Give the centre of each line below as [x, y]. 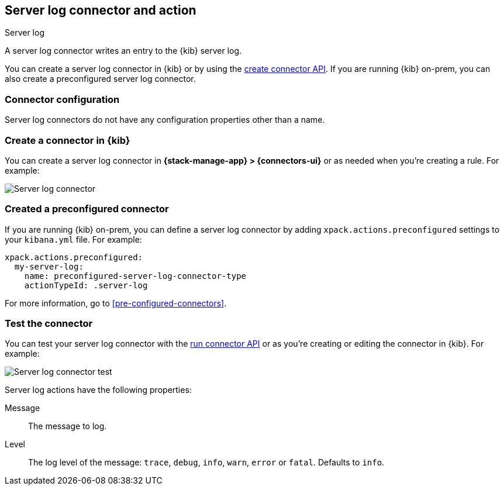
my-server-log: [49, 266]
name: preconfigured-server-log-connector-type [135, 276]
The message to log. [68, 426]
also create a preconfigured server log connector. [100, 79]
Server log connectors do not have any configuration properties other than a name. [165, 120]
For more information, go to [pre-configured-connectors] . [116, 303]
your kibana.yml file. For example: [73, 239]
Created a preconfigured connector [87, 209]
